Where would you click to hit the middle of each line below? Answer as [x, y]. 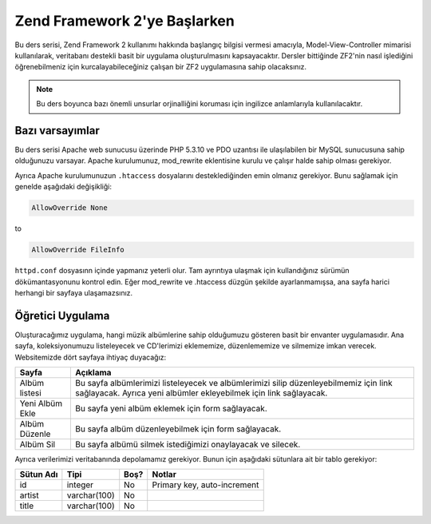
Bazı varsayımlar [57, 131]
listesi [30, 393]
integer [80, 485]
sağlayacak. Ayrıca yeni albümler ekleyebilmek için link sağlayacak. [201, 393]
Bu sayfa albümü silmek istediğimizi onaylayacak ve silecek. [188, 444]
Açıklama [93, 372]
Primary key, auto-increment [206, 485]
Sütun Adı [39, 474]
